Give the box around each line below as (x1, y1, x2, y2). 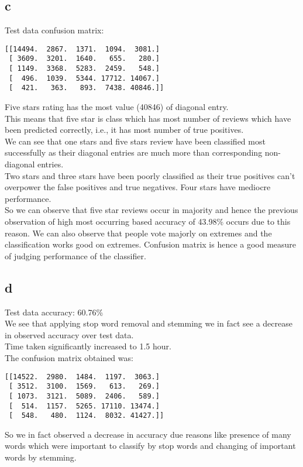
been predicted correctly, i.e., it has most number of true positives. (5, 123, 244, 136)
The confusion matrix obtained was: (5, 351, 133, 363)
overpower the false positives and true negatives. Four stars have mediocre (5, 181, 271, 193)
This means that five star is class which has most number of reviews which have (5, 112, 291, 124)
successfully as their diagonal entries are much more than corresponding (5, 146, 263, 159)
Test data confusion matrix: (5, 24, 104, 36)
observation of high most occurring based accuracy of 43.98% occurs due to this (5, 215, 291, 228)
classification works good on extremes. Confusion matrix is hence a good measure (5, 238, 297, 250)
